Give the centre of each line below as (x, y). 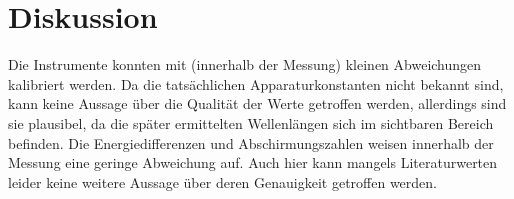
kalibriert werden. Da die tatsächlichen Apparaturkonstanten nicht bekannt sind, (256, 83)
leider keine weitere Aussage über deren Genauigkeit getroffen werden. (223, 181)
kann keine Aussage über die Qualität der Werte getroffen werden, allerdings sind (257, 103)
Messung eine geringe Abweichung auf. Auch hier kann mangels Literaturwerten (253, 162)
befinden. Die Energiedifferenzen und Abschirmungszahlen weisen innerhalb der (251, 142)
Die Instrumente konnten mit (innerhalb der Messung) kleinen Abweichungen (245, 64)
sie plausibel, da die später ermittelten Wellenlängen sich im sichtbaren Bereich (251, 122)
